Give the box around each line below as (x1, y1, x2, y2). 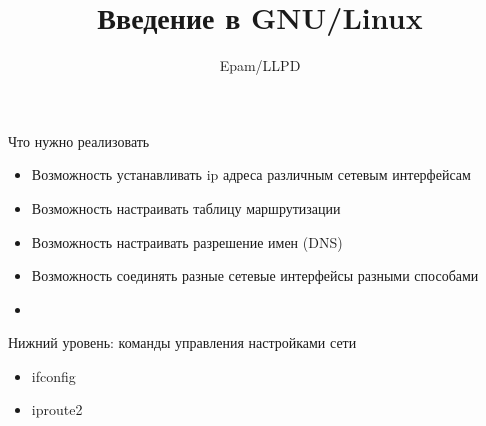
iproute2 (31, 399, 83, 420)
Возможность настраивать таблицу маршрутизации (31, 197, 341, 218)
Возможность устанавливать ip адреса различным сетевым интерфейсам (31, 164, 471, 185)
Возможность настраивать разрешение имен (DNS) (31, 231, 343, 252)
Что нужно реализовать (8, 130, 150, 151)
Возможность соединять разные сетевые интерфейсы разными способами (31, 265, 479, 286)
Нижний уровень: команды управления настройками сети (8, 332, 357, 353)
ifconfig (31, 365, 76, 386)
